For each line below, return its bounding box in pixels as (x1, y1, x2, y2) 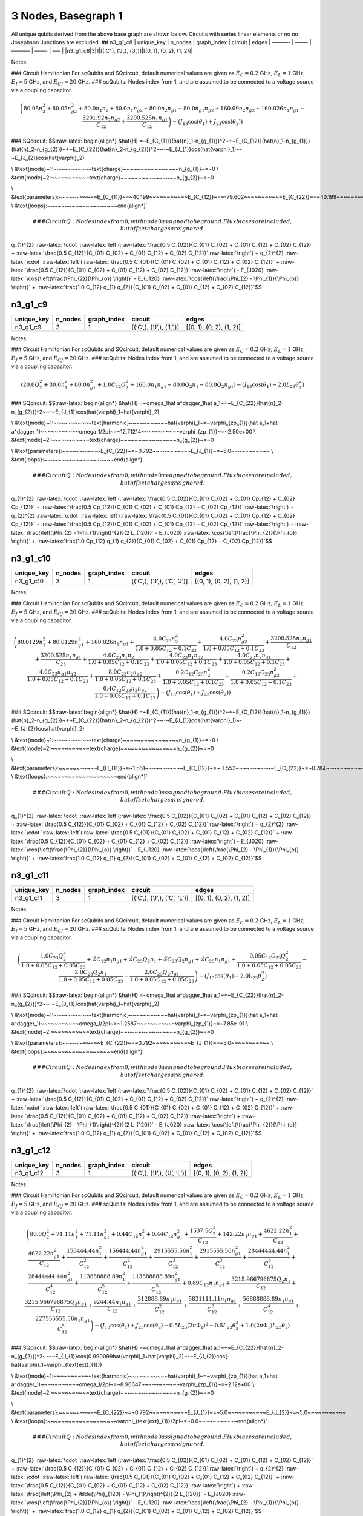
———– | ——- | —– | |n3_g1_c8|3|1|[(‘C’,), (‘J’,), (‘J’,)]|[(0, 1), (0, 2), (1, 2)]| (11, 47, 193, 55)
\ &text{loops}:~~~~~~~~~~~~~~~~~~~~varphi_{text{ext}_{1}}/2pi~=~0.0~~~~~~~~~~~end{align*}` (11, 1417, 267, 1424)
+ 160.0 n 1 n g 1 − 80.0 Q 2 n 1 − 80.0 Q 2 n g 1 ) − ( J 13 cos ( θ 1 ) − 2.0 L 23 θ (129, 381, 299, 389)
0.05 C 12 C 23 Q (249, 952, 286, 961)
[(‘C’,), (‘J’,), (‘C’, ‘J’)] (131, 577, 188, 585)
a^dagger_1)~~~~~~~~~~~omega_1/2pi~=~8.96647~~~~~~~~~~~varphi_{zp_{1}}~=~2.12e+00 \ (11, 1380, 255, 1388)
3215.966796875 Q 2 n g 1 (24, 1298, 87, 1307)
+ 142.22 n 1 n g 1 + (217, 1231, 263, 1239)
